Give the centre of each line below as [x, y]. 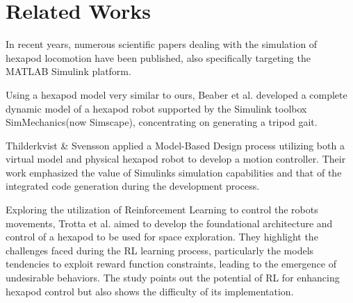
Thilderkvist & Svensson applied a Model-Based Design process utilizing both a [175, 145]
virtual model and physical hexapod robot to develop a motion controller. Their [176, 159]
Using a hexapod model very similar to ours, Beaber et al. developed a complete [176, 94]
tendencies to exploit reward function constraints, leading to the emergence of [171, 264]
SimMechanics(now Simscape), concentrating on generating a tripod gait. [162, 122]
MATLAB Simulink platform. [68, 71]
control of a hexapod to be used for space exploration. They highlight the [162, 237]
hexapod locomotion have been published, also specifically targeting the [158, 57]
